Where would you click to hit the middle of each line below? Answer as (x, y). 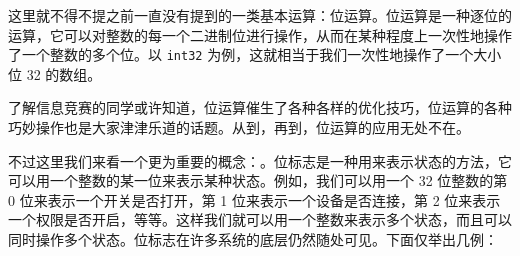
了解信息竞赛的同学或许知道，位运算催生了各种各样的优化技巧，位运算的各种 (260, 107)
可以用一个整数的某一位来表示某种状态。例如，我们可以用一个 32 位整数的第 (258, 180)
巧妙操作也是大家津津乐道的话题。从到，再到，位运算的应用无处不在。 (239, 127)
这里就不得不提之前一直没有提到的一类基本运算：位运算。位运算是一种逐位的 (260, 15)
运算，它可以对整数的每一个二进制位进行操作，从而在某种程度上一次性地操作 (260, 34)
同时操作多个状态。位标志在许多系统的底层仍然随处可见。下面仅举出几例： (253, 239)
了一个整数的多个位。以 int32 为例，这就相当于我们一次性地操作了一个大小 (255, 54)
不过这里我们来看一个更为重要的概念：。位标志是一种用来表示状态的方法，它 (260, 160)
